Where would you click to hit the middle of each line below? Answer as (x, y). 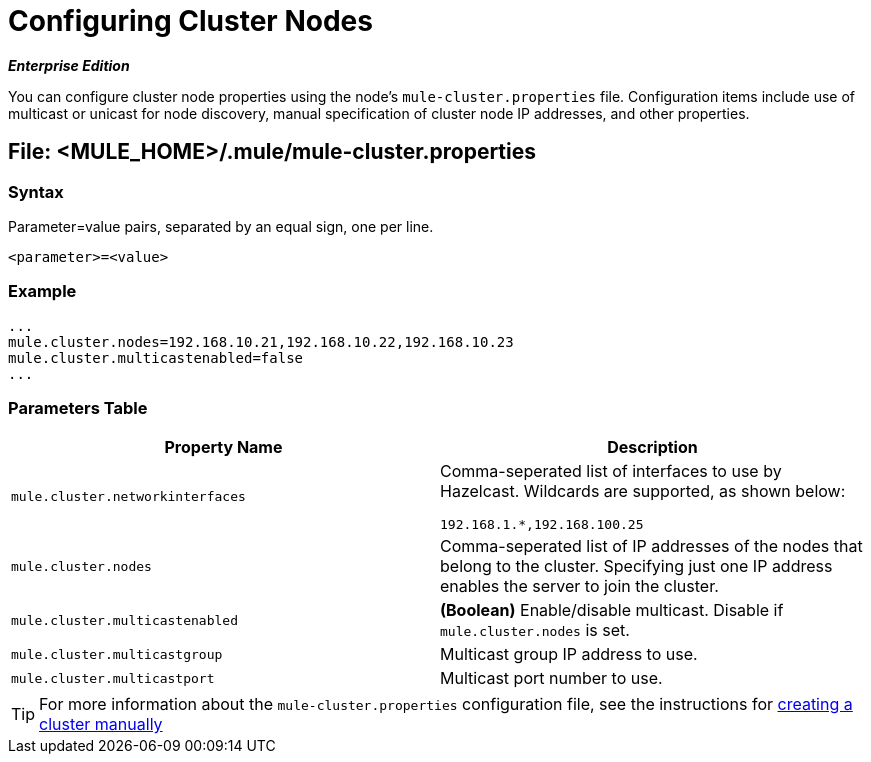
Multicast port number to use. (551, 678)
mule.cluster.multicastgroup (117, 654)
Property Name (223, 447)
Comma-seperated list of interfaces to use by (611, 471)
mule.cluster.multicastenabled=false (156, 357)
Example (42, 291)
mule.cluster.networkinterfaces (128, 497)
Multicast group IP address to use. (569, 654)
